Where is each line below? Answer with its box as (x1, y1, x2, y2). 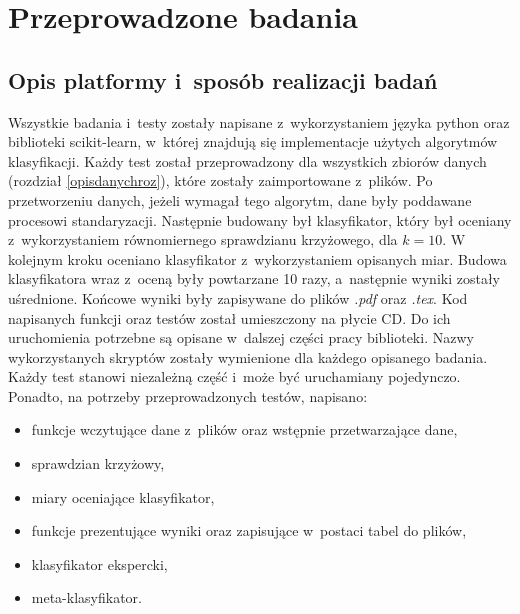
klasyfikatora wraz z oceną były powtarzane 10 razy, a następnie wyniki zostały (8, 268, 501, 289)
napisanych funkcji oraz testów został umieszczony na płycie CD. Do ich (8, 307, 451, 328)
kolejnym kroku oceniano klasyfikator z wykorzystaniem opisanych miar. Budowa (8, 248, 507, 269)
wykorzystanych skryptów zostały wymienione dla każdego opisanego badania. (8, 346, 488, 367)
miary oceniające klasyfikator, (31, 486, 215, 507)
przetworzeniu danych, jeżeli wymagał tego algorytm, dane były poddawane (8, 189, 472, 210)
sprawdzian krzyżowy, (31, 453, 165, 474)
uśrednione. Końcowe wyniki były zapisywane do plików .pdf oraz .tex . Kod (8, 287, 468, 308)
